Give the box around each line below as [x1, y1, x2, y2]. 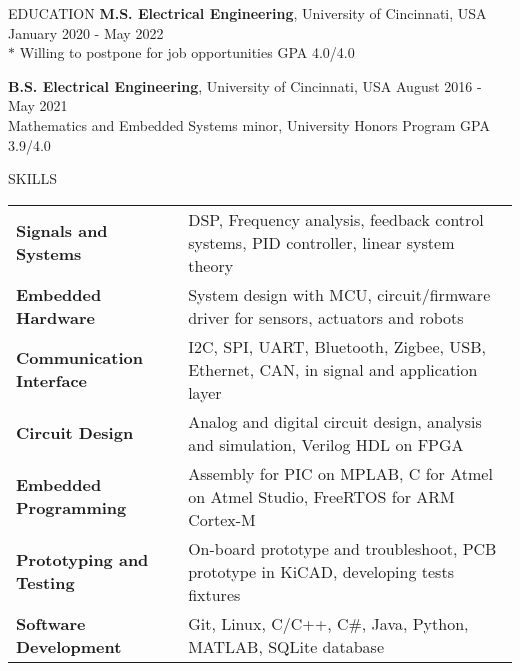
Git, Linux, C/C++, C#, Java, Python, [188, 611, 469, 635]
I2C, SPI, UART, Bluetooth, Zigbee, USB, [188, 334, 486, 358]
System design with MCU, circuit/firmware [188, 282, 491, 306]
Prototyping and [16, 548, 149, 572]
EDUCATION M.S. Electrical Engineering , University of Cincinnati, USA [8, 3, 487, 23]
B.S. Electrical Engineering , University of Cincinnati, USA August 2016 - [8, 75, 482, 96]
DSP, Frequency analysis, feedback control [188, 207, 484, 231]
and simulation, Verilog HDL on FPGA [188, 432, 464, 456]
